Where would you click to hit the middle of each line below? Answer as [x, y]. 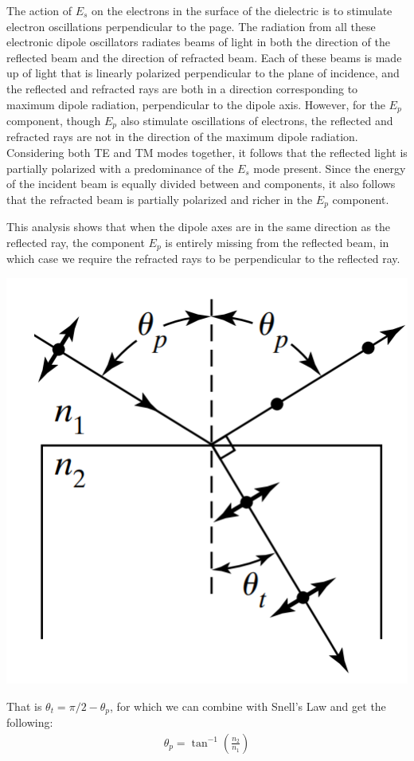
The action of [39, 10]
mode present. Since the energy [330, 168]
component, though [54, 121]
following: [30, 722]
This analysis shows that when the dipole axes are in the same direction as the [199, 227]
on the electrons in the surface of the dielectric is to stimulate [242, 10]
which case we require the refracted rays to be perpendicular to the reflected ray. [203, 259]
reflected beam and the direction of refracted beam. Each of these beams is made [204, 57]
